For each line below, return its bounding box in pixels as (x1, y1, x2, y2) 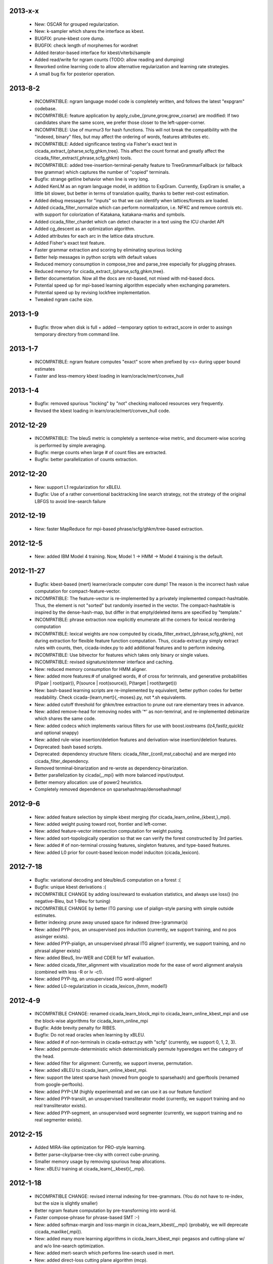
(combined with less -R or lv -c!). (34, 969, 104, 975)
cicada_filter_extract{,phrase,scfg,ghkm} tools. (34, 155, 132, 161)
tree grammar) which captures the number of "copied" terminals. (34, 169, 170, 175)
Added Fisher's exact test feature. (34, 240, 106, 246)
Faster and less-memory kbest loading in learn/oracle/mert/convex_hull (34, 373, 184, 379)
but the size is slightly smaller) (34, 1200, 98, 1206)
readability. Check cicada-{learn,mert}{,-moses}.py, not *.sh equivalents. (34, 694, 187, 700)
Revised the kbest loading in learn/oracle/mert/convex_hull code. (34, 408, 170, 414)
